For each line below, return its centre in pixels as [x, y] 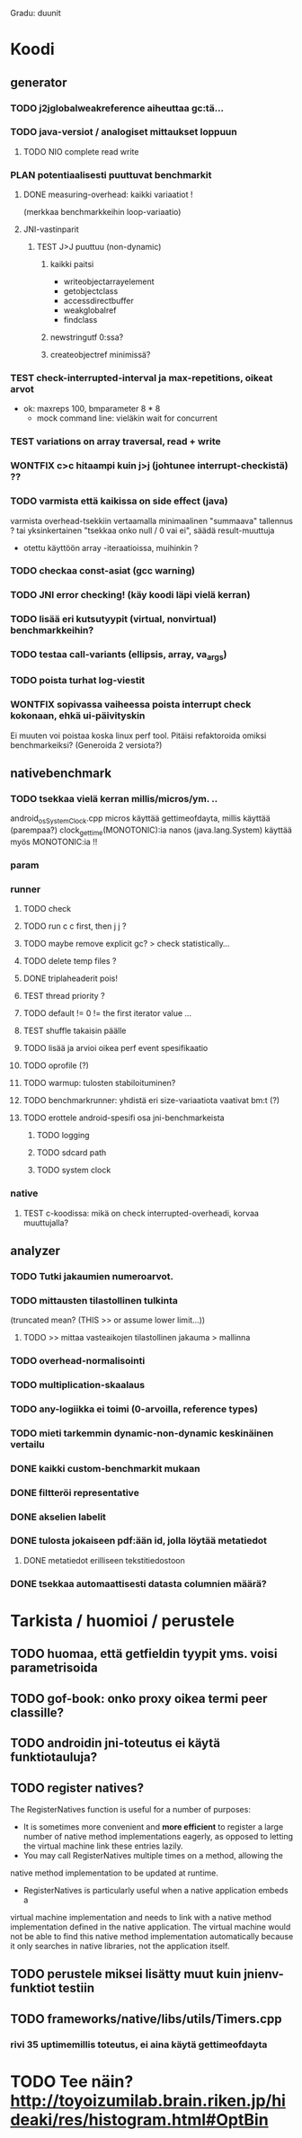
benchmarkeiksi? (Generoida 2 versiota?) [86, 744]
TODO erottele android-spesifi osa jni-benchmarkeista [124, 1118]
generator [39, 82]
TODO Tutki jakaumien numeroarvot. [92, 1276]
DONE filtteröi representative [75, 1492]
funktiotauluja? [54, 1757]
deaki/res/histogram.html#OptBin [139, 2120]
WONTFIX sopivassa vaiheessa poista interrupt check [131, 705]
